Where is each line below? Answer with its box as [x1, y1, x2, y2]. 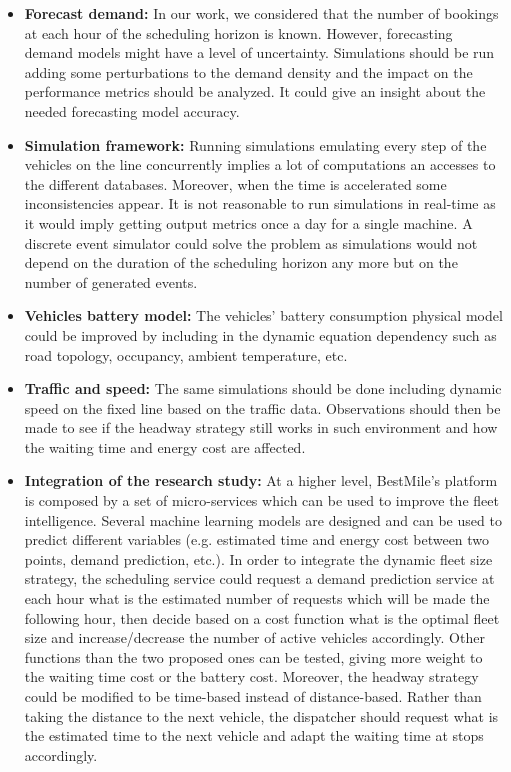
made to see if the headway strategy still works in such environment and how [24, 417, 498, 438]
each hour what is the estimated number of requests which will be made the [24, 588, 490, 609]
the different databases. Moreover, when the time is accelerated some [24, 173, 447, 194]
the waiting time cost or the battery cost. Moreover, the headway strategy [24, 666, 479, 687]
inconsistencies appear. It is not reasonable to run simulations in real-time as [24, 193, 496, 214]
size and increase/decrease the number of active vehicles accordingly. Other [24, 627, 485, 648]
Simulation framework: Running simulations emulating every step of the [24, 134, 487, 155]
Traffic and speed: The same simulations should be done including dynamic [24, 378, 502, 399]
